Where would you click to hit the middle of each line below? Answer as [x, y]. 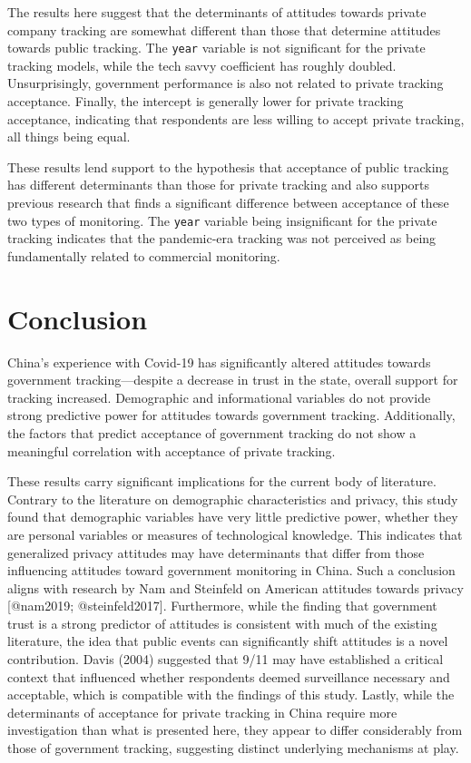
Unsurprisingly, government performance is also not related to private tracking [226, 83]
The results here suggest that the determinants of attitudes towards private [217, 12]
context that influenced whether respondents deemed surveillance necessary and [229, 676]
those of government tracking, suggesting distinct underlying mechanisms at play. [233, 748]
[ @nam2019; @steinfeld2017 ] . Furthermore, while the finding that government [222, 606]
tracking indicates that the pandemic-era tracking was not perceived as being [222, 238]
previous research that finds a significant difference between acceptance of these [228, 202]
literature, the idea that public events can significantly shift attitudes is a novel [228, 641]
